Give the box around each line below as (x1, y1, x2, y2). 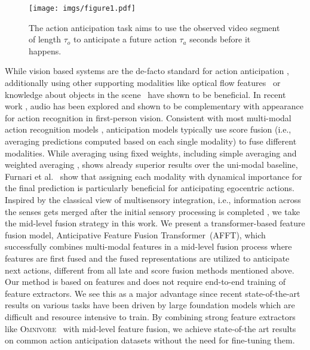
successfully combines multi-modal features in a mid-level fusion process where (5, 240, 292, 253)
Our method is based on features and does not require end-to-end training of (5, 275, 286, 288)
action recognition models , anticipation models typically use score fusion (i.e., (5, 123, 291, 136)
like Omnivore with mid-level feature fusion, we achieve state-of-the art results (5, 322, 296, 334)
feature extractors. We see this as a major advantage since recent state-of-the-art (5, 287, 300, 299)
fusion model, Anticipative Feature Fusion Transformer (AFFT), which (5, 228, 266, 241)
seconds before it (189, 33, 251, 45)
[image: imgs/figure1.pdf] (29, 4, 136, 13)
